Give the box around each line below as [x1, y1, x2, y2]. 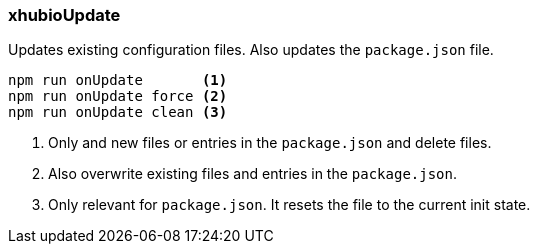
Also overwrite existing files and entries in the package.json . [48, 165, 458, 183]
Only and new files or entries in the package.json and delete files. [48, 134, 492, 152]
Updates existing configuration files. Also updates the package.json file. [8, 41, 494, 59]
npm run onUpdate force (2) [8, 88, 228, 105]
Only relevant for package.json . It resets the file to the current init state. [48, 196, 531, 214]
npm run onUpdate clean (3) [8, 104, 228, 121]
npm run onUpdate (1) [8, 72, 228, 89]
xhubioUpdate [8, 5, 121, 25]
